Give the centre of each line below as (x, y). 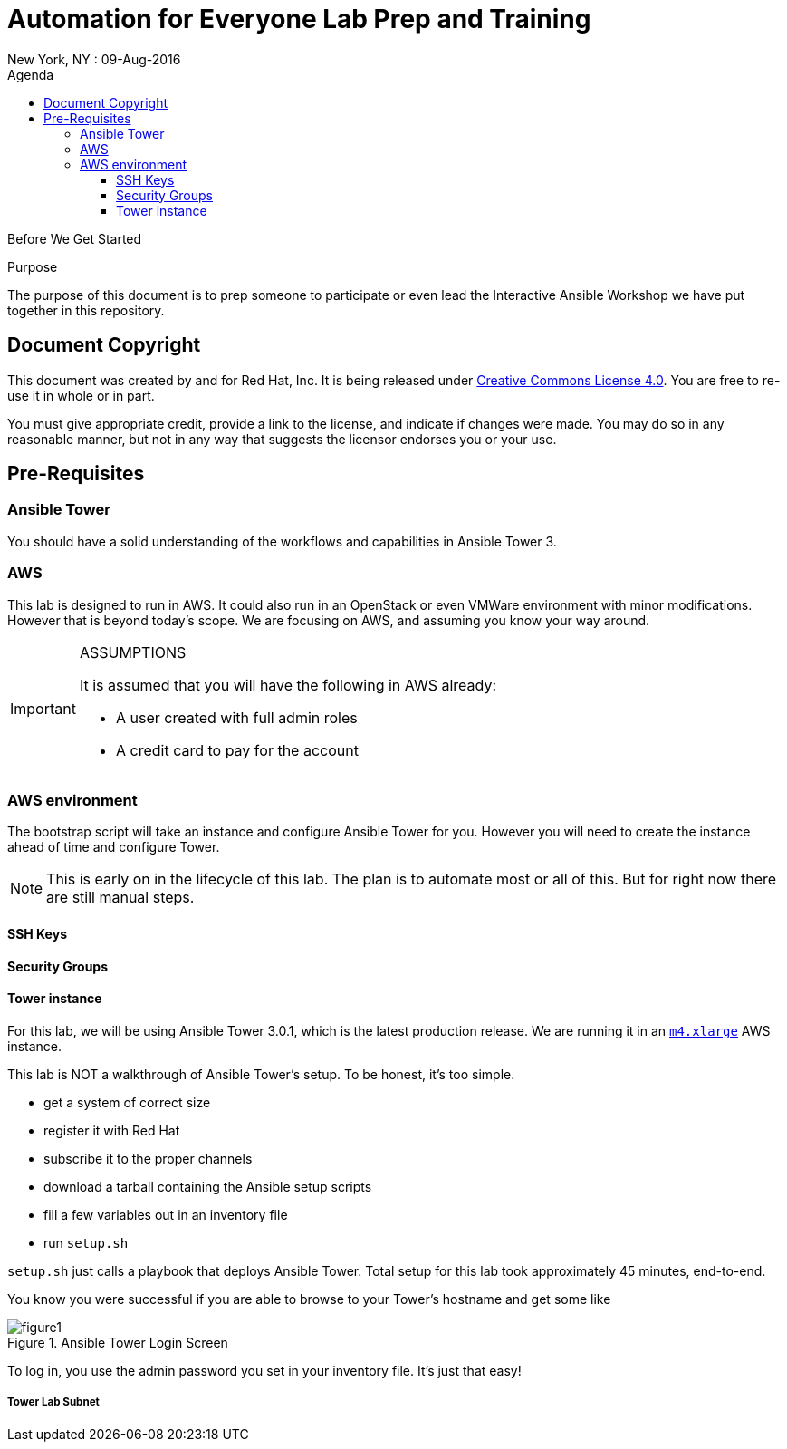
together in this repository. (86, 310)
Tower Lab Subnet (53, 1402)
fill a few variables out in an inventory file (166, 1214)
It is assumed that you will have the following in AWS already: (288, 685)
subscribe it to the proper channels (148, 1158)
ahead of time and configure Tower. (114, 847)
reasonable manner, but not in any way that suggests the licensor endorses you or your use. (282, 439)
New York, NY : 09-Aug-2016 (94, 59)
